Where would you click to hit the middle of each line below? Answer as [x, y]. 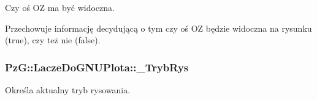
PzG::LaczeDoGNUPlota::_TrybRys [97, 67]
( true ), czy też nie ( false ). [53, 40]
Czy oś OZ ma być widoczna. [60, 7]
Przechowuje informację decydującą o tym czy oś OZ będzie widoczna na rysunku [158, 28]
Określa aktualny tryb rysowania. [68, 90]
